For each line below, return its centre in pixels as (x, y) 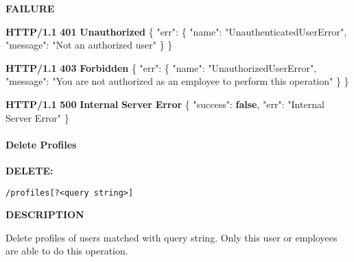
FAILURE (30, 8)
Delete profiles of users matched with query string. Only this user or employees (172, 237)
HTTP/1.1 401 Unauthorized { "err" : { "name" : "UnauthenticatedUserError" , (176, 31)
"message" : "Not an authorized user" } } (89, 45)
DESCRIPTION (45, 214)
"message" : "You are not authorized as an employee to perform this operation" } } (177, 81)
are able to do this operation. (67, 251)
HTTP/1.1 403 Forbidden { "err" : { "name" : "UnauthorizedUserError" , (161, 67)
